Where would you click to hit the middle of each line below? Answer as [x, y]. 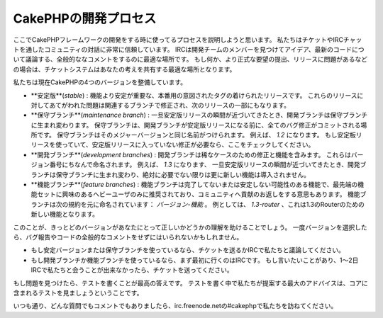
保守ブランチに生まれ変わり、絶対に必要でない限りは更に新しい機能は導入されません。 [183, 174]
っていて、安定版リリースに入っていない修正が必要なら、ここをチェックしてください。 [188, 144]
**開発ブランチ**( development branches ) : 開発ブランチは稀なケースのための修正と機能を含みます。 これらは [191, 154]
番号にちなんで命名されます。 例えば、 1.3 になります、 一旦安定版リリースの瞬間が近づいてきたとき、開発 [205, 165]
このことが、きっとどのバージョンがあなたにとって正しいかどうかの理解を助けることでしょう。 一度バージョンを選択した [190, 227]
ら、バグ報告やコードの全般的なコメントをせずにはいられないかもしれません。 [128, 237]
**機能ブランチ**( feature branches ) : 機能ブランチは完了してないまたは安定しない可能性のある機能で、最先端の [194, 185]
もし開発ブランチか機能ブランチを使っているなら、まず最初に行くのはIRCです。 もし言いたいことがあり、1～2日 [195, 260]
